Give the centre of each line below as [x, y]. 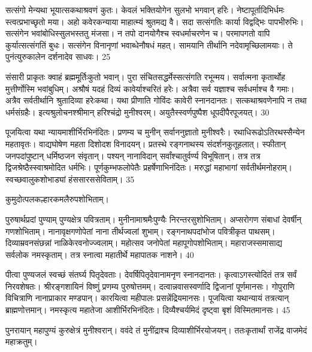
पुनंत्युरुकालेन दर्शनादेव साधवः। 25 [58, 57]
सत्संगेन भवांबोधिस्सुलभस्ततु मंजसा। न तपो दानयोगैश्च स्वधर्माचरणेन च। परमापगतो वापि [138, 33]
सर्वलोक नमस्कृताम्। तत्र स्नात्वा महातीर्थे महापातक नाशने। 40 [100, 254]
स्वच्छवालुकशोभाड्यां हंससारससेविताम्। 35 [70, 179]
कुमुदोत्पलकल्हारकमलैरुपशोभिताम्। [57, 199]
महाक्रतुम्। [22, 342]
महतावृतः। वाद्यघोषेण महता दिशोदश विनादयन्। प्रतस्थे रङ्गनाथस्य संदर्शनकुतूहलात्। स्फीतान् [146, 143]
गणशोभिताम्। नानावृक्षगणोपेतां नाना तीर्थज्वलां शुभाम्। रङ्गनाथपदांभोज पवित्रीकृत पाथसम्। [140, 231]
